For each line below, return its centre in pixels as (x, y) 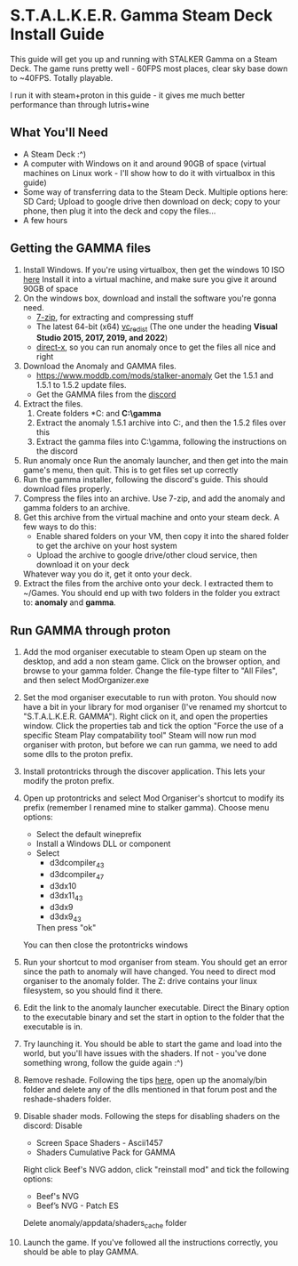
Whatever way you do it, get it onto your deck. (107, 574)
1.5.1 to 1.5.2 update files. (81, 385)
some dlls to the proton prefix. (78, 754)
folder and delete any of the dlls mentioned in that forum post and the (150, 1090)
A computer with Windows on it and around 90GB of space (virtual (145, 163)
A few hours (45, 220)
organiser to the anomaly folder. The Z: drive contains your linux (140, 981)
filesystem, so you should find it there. (93, 991)
